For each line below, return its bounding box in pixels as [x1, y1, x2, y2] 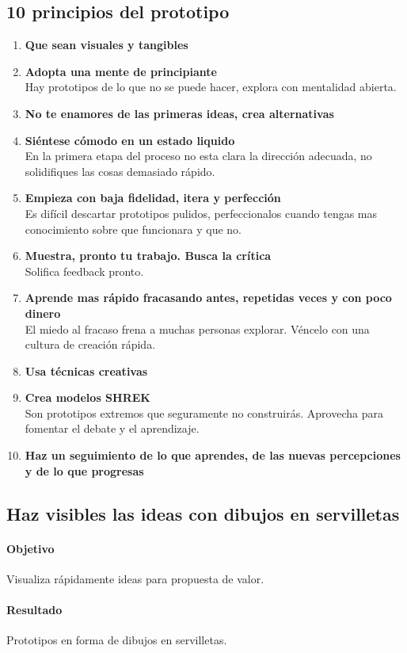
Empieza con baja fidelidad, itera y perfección [25, 189, 281, 206]
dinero [25, 304, 61, 321]
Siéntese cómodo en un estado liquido [25, 132, 235, 148]
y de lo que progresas [25, 462, 144, 479]
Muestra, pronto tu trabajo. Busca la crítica [25, 247, 272, 264]
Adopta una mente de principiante [25, 63, 217, 79]
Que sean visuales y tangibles [25, 36, 188, 53]
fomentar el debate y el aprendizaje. [25, 420, 200, 437]
